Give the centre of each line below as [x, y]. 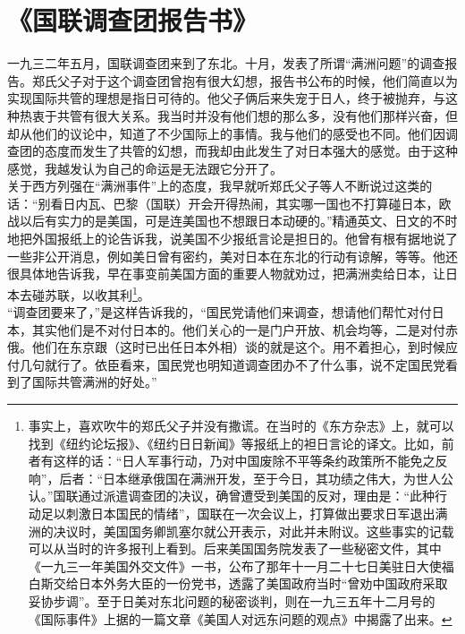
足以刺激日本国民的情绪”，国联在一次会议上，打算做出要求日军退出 [238, 514]
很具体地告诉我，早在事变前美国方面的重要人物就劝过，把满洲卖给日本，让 [226, 274]
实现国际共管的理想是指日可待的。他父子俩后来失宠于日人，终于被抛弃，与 [226, 98]
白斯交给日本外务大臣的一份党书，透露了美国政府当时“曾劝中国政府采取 [238, 583]
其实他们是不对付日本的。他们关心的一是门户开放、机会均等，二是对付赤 [245, 329]
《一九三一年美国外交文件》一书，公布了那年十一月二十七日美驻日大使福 [241, 565]
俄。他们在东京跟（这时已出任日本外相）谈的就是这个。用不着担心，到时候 [226, 347]
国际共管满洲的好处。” [94, 382]
